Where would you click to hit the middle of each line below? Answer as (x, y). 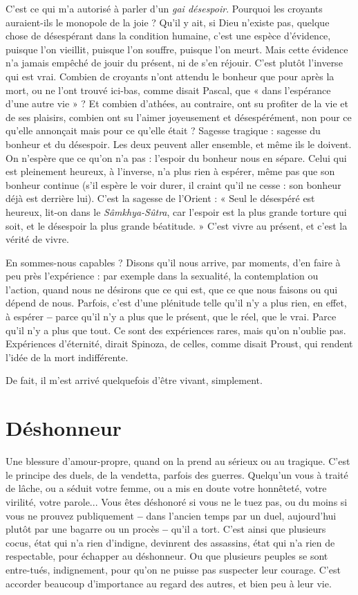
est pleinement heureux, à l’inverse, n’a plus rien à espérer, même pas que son (170, 171)
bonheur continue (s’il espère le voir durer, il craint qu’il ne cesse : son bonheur (173, 184)
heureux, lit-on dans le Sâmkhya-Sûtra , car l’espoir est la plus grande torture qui (176, 211)
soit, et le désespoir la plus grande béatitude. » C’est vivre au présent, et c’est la (177, 225)
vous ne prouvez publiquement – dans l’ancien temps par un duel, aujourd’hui (171, 515)
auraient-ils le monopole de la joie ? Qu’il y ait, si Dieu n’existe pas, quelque (168, 22)
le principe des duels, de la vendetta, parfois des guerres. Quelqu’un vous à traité (177, 474)
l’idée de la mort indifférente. (67, 357)
